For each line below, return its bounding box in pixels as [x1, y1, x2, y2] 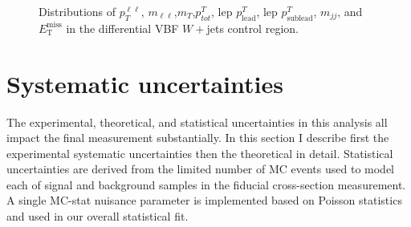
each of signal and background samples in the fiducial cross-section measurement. [6, 176, 406, 193]
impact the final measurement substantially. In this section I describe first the [6, 129, 389, 146]
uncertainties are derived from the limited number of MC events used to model [6, 160, 395, 177]
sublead [287, 14, 313, 22]
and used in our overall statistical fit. [6, 208, 189, 225]
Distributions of [39, 3, 116, 19]
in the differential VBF [66, 19, 179, 36]
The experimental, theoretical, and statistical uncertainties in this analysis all [6, 113, 388, 130]
